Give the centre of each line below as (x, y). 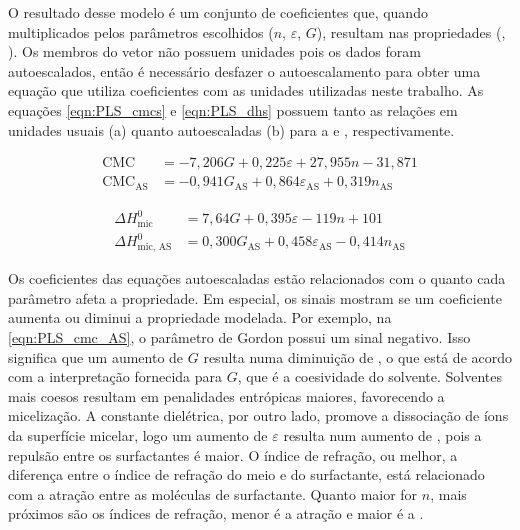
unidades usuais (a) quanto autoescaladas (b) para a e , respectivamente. (231, 129)
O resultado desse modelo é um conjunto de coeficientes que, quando (218, 12)
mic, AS (154, 247)
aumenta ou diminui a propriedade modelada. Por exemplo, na (200, 317)
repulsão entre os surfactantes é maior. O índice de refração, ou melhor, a (233, 454)
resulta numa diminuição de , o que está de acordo (358, 356)
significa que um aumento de (96, 356)
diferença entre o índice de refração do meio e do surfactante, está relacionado (246, 474)
